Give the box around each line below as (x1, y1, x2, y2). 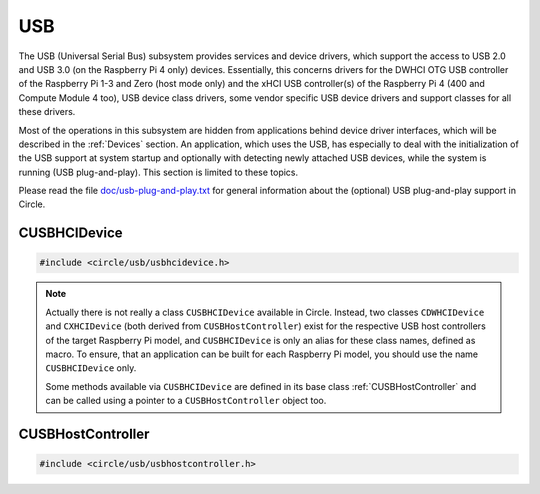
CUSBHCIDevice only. (45, 362, 137, 374)
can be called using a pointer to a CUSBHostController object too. (45, 395, 327, 407)
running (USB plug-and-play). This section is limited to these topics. (18, 166, 299, 178)
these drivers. (18, 106, 76, 118)
